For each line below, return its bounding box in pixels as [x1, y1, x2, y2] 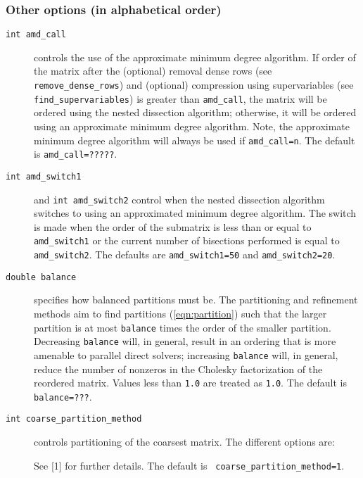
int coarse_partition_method [6, 414, 142, 424]
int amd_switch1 [6, 171, 82, 182]
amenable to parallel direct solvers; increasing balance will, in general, [34, 347, 338, 362]
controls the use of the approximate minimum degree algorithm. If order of [34, 49, 356, 64]
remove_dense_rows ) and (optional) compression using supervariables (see [34, 77, 354, 92]
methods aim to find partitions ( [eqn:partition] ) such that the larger [34, 306, 327, 320]
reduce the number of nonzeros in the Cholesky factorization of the [34, 361, 323, 376]
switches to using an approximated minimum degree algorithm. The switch [34, 206, 357, 220]
